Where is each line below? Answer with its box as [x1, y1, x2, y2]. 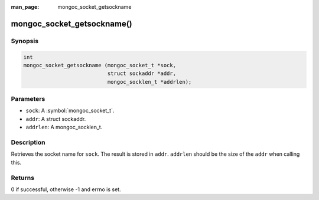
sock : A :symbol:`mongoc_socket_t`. [25, 107, 115, 114]
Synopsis [11, 37, 38, 45]
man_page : [11, 4, 40, 10]
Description [11, 139, 45, 147]
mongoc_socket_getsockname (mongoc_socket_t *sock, [23, 62, 177, 68]
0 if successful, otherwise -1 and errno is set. [11, 186, 121, 193]
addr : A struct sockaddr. [25, 115, 86, 122]
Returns [11, 173, 35, 182]
